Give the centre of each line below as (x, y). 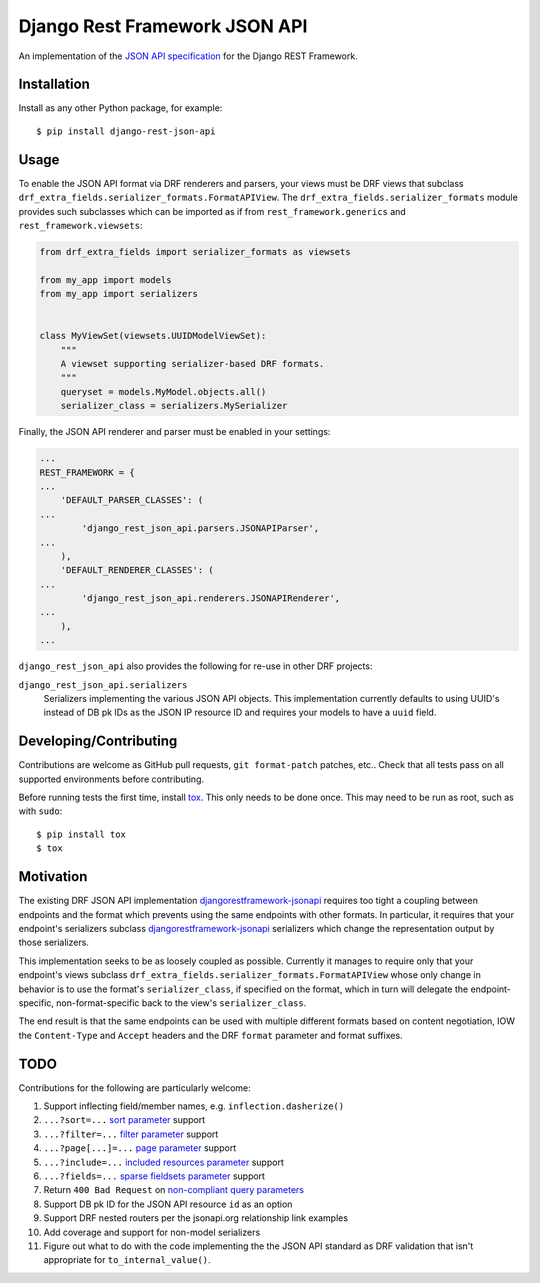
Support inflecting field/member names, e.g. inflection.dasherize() (194, 1106)
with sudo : (40, 811)
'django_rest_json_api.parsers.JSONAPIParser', (200, 528)
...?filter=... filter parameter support (131, 1134)
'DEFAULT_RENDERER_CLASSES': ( (137, 570)
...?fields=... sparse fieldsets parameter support (154, 1176)
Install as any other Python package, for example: (120, 108)
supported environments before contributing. (111, 779)
